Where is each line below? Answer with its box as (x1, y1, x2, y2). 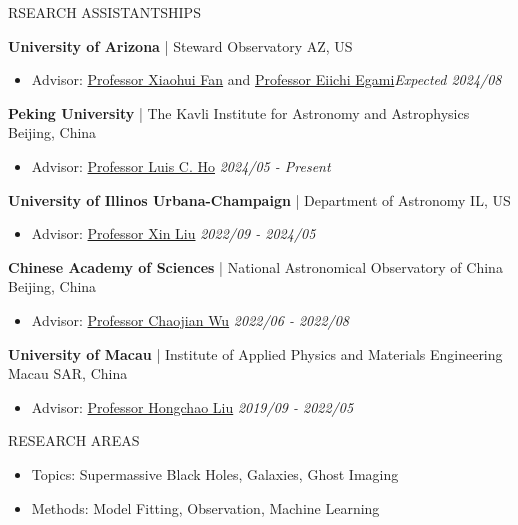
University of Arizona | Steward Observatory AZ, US (8, 35, 353, 56)
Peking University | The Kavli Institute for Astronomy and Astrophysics (8, 102, 470, 123)
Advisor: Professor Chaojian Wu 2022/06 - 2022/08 (31, 309, 350, 330)
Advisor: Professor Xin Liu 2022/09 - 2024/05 (31, 223, 316, 244)
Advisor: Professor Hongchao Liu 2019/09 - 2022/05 (31, 396, 354, 417)
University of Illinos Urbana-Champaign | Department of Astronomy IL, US (8, 189, 511, 210)
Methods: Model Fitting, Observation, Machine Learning (31, 497, 380, 518)
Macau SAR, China (8, 363, 128, 384)
